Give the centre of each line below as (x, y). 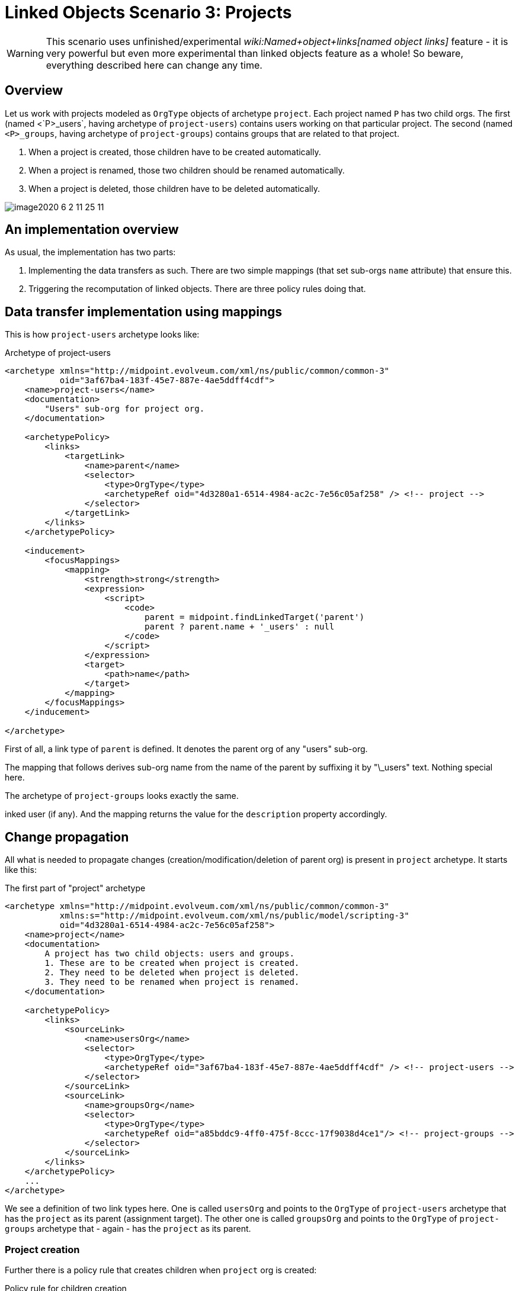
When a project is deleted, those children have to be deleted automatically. (174, 188)
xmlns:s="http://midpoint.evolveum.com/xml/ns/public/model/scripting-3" (234, 916)
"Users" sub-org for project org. (125, 409)
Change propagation (67, 837)
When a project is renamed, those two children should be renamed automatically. (187, 170)
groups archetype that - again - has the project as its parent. (128, 1229)
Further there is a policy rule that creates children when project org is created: (161, 1270)
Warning (25, 53)
